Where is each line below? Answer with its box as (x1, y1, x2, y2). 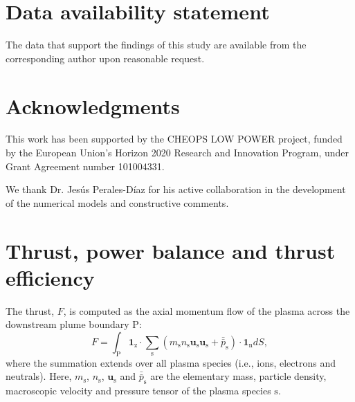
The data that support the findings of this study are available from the (6, 37, 307, 52)
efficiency (6, 263, 95, 291)
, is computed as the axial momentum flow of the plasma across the (63, 303, 350, 318)
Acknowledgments (6, 91, 180, 120)
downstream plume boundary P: (6, 317, 142, 331)
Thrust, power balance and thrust (6, 236, 336, 264)
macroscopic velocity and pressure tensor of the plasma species (6, 383, 271, 398)
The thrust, (6, 303, 55, 318)
